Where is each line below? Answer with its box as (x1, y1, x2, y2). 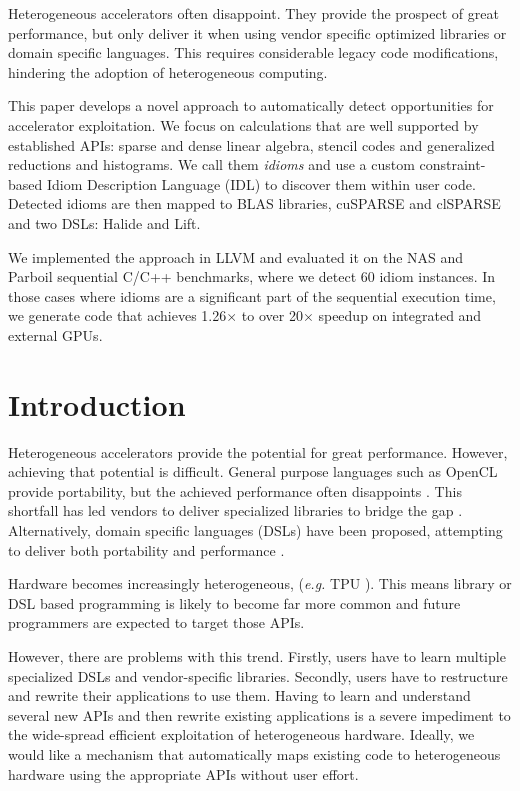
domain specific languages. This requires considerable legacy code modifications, (8, 42, 499, 63)
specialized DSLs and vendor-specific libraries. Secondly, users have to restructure (8, 665, 508, 686)
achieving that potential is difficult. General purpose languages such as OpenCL (8, 461, 498, 482)
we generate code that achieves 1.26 (8, 305, 227, 326)
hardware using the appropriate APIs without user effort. (8, 763, 359, 784)
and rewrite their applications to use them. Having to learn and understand (8, 685, 471, 706)
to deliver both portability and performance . (8, 539, 285, 560)
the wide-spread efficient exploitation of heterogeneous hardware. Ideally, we (8, 724, 475, 745)
